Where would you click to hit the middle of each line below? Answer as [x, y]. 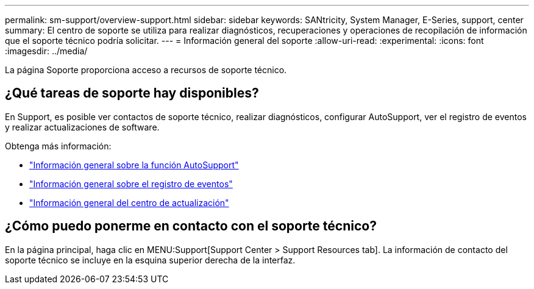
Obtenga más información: [58, 146]
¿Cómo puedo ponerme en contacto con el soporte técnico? [191, 226]
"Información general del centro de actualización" [129, 202]
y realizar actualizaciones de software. [82, 127]
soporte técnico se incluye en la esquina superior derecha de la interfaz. [150, 260]
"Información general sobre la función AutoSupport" [134, 165]
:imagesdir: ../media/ [46, 51]
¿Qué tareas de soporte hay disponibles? [132, 93]
